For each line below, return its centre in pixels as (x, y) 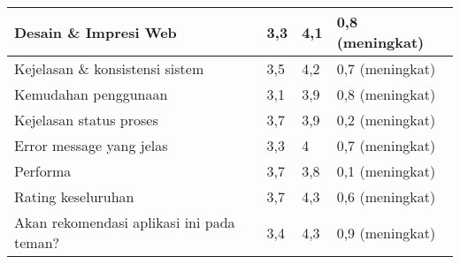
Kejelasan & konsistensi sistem (109, 68)
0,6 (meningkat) (386, 196)
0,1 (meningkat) (386, 171)
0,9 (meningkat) (386, 232)
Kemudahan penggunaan (91, 94)
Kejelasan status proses (86, 120)
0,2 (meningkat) (386, 120)
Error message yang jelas (91, 145)
